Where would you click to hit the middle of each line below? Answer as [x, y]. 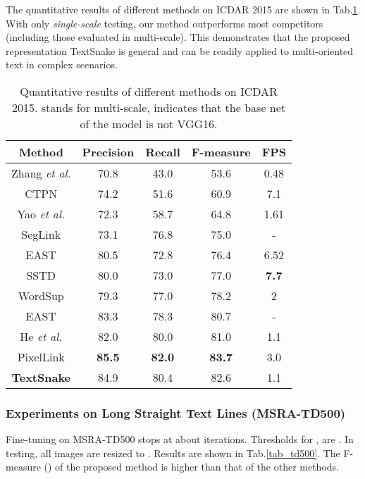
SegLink [41, 234]
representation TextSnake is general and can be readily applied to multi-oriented [180, 50]
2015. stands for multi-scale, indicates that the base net [149, 107]
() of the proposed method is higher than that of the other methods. [191, 467]
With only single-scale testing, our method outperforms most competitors [165, 23]
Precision [108, 151]
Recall [163, 151]
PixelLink [41, 356]
